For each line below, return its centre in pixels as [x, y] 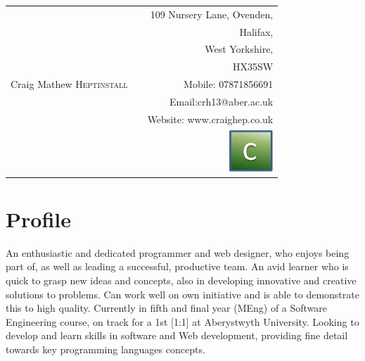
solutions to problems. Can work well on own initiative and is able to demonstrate [182, 294]
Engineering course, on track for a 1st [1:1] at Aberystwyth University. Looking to [182, 321]
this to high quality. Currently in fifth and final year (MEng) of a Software [167, 308]
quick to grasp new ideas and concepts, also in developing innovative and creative [181, 280]
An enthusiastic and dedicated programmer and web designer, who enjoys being [178, 252]
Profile [38, 218]
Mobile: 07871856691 [229, 84]
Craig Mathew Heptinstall [69, 84]
